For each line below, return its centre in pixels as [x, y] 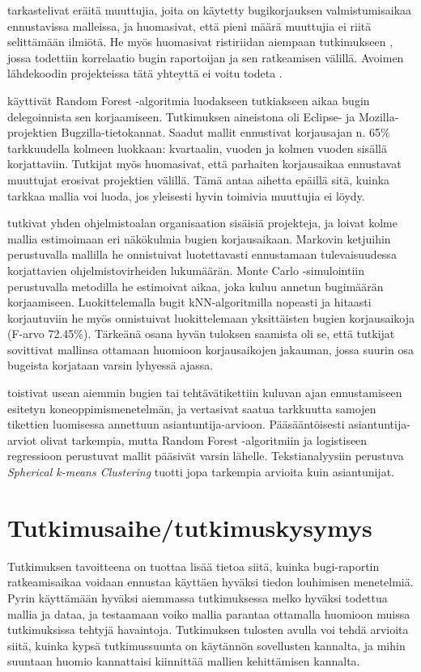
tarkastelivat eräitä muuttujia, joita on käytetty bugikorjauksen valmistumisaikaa [210, 10]
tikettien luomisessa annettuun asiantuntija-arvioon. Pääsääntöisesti [176, 424]
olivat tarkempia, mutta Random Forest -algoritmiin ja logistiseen [204, 440]
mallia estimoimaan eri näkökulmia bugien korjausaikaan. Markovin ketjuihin [199, 238]
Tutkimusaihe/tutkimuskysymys [190, 527]
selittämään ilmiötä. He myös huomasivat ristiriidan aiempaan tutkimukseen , [200, 42]
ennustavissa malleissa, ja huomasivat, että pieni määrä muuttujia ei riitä [189, 25]
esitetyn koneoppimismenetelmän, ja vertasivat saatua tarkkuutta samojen [192, 408]
